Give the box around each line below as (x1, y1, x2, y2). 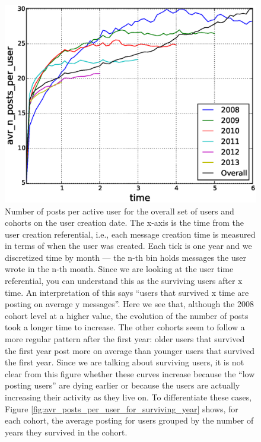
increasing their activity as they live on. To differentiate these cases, (5, 391, 252, 403)
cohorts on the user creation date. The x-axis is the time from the (5, 216, 244, 229)
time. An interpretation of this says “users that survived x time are (5, 286, 249, 298)
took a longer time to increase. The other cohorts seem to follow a (5, 321, 245, 333)
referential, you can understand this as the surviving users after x (5, 274, 243, 287)
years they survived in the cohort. (5, 425, 128, 438)
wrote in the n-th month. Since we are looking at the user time (5, 263, 234, 275)
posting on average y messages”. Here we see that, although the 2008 (5, 298, 254, 310)
